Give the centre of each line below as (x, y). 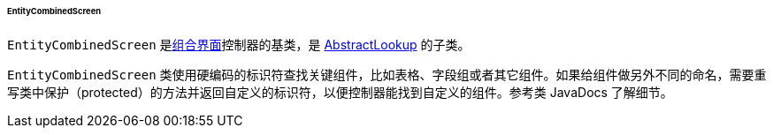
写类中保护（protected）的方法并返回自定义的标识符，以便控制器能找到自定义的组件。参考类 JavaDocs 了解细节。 (340, 92)
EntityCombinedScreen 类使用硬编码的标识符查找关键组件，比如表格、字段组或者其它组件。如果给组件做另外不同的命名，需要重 (387, 74)
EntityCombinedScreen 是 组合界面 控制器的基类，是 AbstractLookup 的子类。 (239, 44)
